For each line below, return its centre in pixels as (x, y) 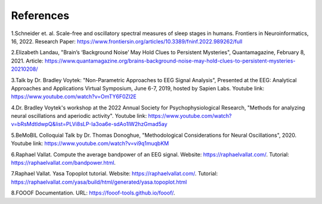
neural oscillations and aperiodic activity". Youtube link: (79, 116)
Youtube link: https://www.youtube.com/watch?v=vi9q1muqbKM (90, 143)
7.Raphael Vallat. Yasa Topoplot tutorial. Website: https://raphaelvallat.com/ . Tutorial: (114, 174)
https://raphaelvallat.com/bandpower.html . (64, 163)
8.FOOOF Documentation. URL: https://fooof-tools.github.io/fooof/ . (93, 193)
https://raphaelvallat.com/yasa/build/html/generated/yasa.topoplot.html (99, 182)
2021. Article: (27, 61)
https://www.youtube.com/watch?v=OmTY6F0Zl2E (74, 97)
